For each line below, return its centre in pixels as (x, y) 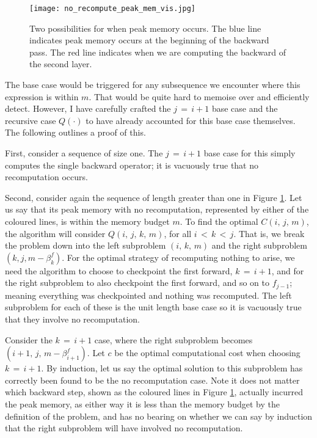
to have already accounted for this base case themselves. (191, 120)
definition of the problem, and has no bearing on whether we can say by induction (159, 416)
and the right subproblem (259, 245)
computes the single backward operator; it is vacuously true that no (132, 165)
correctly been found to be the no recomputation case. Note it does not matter (152, 380)
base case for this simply (250, 153)
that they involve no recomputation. (72, 319)
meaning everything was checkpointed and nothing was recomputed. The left (148, 295)
